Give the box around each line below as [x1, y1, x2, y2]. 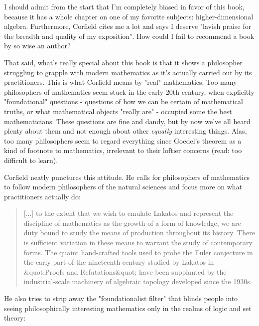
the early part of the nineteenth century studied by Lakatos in [23, 257, 214, 267]
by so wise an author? [4, 40, 71, 51]
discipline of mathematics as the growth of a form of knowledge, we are [23, 217, 241, 228]
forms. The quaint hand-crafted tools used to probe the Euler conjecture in [23, 247, 253, 257]
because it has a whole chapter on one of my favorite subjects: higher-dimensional [4, 11, 254, 21]
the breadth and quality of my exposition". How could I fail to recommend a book [4, 30, 255, 41]
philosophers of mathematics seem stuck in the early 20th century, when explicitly [4, 86, 255, 97]
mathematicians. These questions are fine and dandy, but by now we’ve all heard [4, 116, 251, 126]
